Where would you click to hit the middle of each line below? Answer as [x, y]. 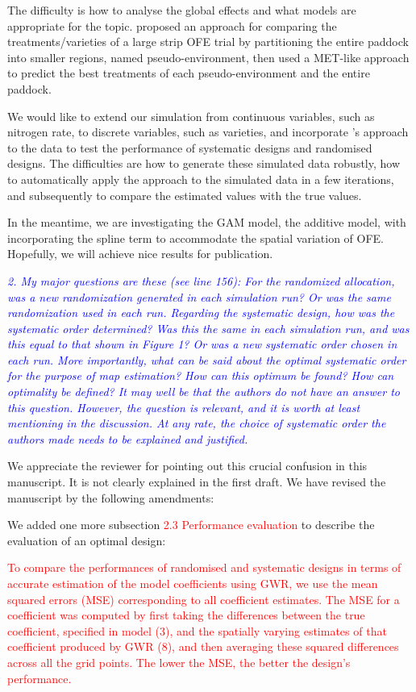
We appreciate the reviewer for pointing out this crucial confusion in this [187, 466]
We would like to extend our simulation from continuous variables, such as [191, 116]
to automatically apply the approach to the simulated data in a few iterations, [201, 179]
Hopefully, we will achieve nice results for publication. [140, 254]
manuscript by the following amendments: [111, 497]
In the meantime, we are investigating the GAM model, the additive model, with [207, 222]
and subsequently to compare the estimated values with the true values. [185, 195]
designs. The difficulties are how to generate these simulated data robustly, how [204, 163]
